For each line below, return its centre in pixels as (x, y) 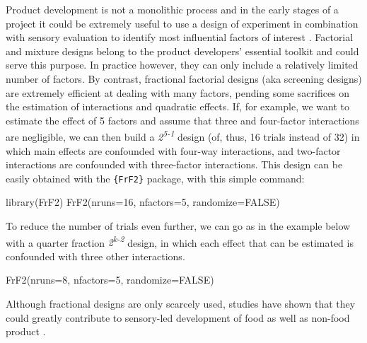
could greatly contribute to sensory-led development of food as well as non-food (178, 317)
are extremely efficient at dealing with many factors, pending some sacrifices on (178, 92)
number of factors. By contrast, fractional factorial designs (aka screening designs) (184, 78)
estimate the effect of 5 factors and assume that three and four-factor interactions (182, 120)
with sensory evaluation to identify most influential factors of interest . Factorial (180, 37)
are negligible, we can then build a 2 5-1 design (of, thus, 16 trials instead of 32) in (183, 135)
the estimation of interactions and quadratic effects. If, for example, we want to (178, 106)
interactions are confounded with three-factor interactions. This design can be (174, 164)
